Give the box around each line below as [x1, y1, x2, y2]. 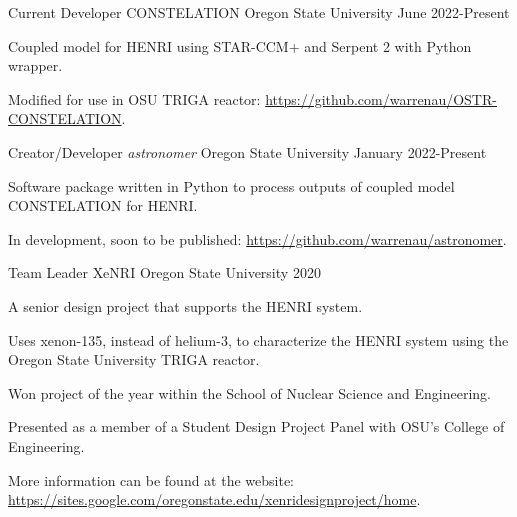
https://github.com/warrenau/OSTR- [265, 88, 497, 109]
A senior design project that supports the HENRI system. [8, 295, 363, 316]
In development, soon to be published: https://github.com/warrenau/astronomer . [8, 228, 507, 249]
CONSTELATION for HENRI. [8, 195, 198, 216]
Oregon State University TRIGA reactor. [8, 349, 260, 370]
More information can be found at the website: [8, 469, 295, 490]
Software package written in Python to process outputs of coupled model [8, 175, 455, 196]
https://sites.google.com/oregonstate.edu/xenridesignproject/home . [8, 489, 421, 510]
